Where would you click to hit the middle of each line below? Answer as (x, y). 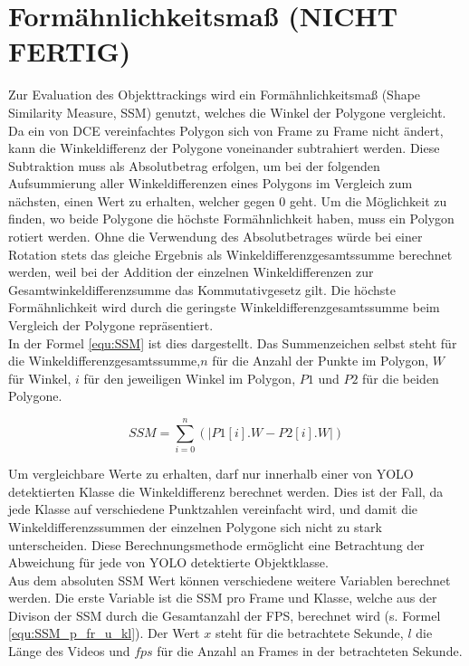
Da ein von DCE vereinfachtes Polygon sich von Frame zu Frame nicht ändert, (226, 130)
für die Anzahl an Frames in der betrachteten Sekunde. (310, 651)
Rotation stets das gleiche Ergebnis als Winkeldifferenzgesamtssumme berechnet (230, 254)
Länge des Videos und (69, 651)
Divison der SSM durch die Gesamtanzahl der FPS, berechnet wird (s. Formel (225, 615)
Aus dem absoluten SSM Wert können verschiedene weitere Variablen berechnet (230, 580)
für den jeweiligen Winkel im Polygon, (190, 378)
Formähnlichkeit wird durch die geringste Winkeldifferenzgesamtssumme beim (224, 307)
